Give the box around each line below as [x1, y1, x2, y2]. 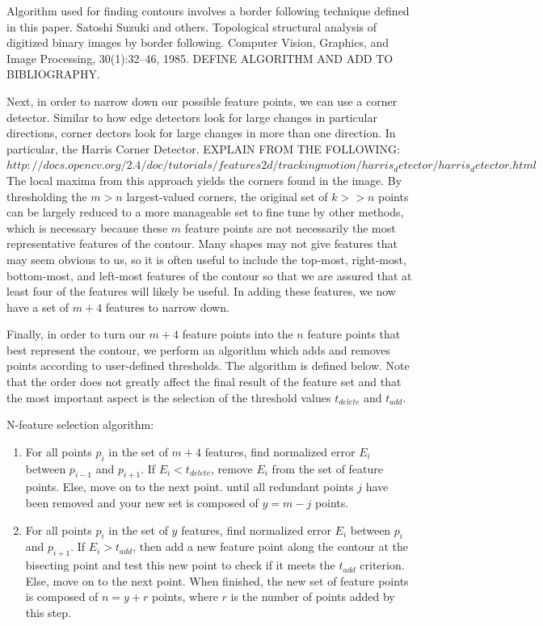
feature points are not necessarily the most [184, 219, 396, 236]
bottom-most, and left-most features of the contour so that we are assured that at [6, 267, 412, 284]
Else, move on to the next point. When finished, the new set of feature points [25, 572, 409, 589]
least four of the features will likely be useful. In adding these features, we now [6, 283, 396, 300]
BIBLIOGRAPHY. [6, 65, 100, 82]
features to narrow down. [105, 298, 229, 315]
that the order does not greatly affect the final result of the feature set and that [6, 373, 402, 390]
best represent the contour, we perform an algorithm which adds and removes [6, 341, 391, 358]
